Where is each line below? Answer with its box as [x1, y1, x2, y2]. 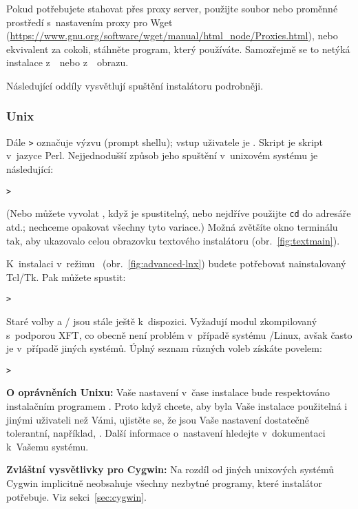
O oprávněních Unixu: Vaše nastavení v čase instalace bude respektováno [6, 385, 330, 399]
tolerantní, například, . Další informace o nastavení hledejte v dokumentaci [6, 426, 326, 440]
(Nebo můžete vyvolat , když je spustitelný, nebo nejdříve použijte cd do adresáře [6, 206, 351, 220]
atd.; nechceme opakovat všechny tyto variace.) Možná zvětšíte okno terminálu [6, 219, 338, 233]
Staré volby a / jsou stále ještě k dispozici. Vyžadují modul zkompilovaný [6, 313, 317, 328]
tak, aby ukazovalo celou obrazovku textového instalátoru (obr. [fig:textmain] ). [6, 233, 340, 247]
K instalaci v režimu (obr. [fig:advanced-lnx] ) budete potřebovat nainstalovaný [6, 256, 346, 271]
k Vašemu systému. [6, 439, 89, 453]
